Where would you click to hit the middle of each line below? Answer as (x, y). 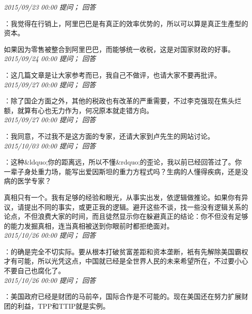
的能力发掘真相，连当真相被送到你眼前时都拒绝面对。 (89, 225)
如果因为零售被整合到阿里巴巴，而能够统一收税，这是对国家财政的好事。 (119, 49)
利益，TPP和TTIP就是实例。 (63, 306)
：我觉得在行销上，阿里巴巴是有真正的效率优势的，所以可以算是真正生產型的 (126, 23)
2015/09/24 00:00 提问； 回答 (50, 58)
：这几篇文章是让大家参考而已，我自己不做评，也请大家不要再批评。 (112, 74)
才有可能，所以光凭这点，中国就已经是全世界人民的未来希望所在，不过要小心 (126, 261)
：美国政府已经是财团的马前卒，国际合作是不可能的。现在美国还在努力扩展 (123, 296)
